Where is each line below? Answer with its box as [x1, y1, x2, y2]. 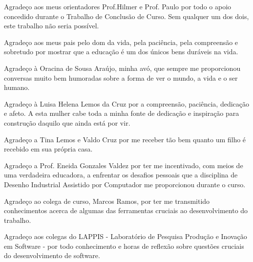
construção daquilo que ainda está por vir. [4, 117, 130, 128]
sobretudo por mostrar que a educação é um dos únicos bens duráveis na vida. [4, 46, 238, 57]
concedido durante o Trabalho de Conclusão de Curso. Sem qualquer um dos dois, [4, 11, 249, 21]
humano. [4, 82, 30, 92]
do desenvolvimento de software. [4, 250, 100, 261]
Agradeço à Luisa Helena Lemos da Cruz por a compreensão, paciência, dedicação [4, 98, 249, 109]
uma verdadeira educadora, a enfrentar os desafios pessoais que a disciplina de [4, 170, 238, 180]
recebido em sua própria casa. [4, 144, 93, 154]
